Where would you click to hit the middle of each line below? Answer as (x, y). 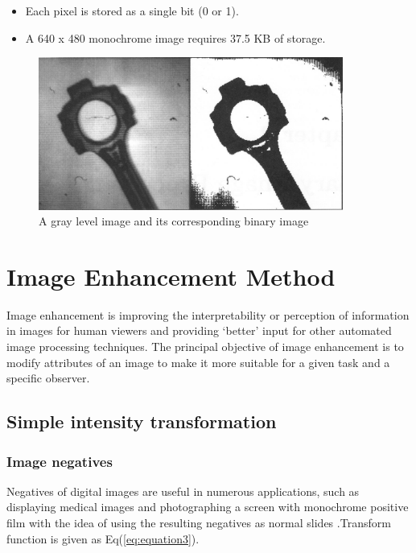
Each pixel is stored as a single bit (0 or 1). (132, 10)
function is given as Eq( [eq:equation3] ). (103, 538)
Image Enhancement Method (171, 276)
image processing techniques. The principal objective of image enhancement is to (205, 347)
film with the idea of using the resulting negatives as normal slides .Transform (199, 522)
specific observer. (48, 378)
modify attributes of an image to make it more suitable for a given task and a (198, 362)
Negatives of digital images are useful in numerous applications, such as (183, 491)
